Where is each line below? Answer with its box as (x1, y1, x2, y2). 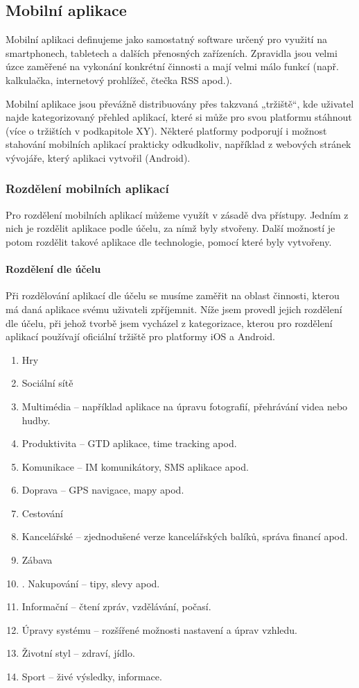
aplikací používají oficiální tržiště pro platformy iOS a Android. (6, 329, 275, 344)
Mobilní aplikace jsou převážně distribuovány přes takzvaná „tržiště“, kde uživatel (6, 96, 354, 110)
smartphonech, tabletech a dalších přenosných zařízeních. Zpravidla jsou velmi (6, 45, 338, 60)
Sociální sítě (21, 376, 73, 390)
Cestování (21, 505, 63, 520)
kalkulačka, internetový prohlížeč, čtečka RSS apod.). (6, 72, 232, 87)
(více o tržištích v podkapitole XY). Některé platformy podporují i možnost (6, 123, 327, 137)
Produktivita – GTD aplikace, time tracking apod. (21, 436, 237, 451)
